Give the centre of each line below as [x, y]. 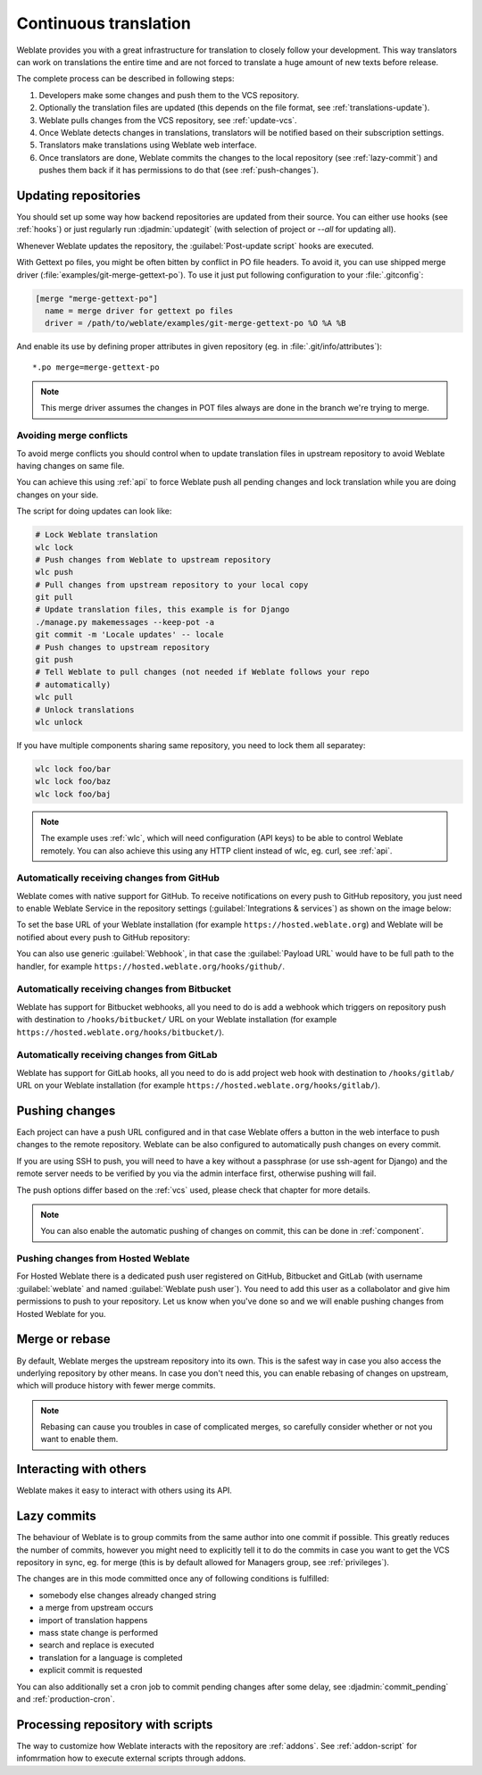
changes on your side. [58, 495]
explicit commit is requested [91, 1671]
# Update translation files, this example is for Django [162, 610]
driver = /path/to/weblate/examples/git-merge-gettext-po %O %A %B [195, 323]
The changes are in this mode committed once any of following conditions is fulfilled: [173, 1579]
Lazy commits [57, 1517]
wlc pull [54, 697]
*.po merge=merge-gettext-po [96, 367]
